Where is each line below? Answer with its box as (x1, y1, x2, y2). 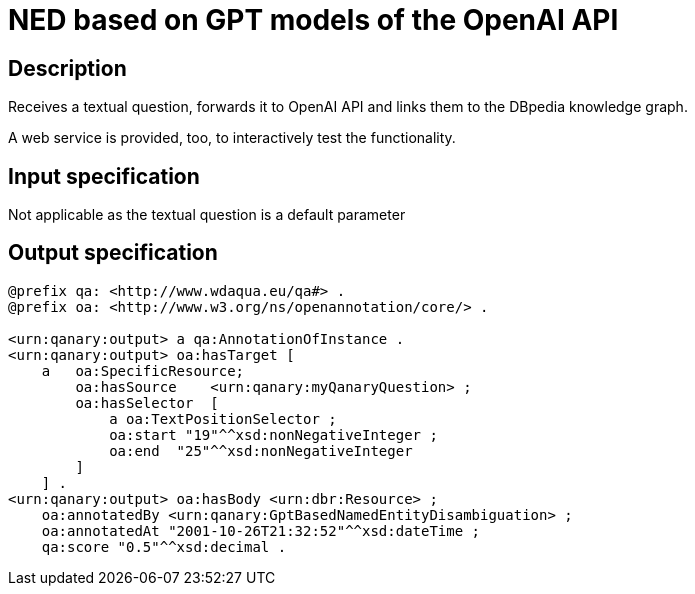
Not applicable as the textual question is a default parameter (8, 206, 406, 224)
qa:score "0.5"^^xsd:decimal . (41, 538, 287, 555)
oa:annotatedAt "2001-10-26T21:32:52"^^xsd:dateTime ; (41, 522, 481, 539)
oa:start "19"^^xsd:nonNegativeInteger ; (109, 426, 438, 443)
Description (8, 55, 127, 81)
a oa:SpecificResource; (41, 362, 245, 379)
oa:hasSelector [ (75, 394, 219, 411)
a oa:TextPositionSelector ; (109, 410, 337, 427)
